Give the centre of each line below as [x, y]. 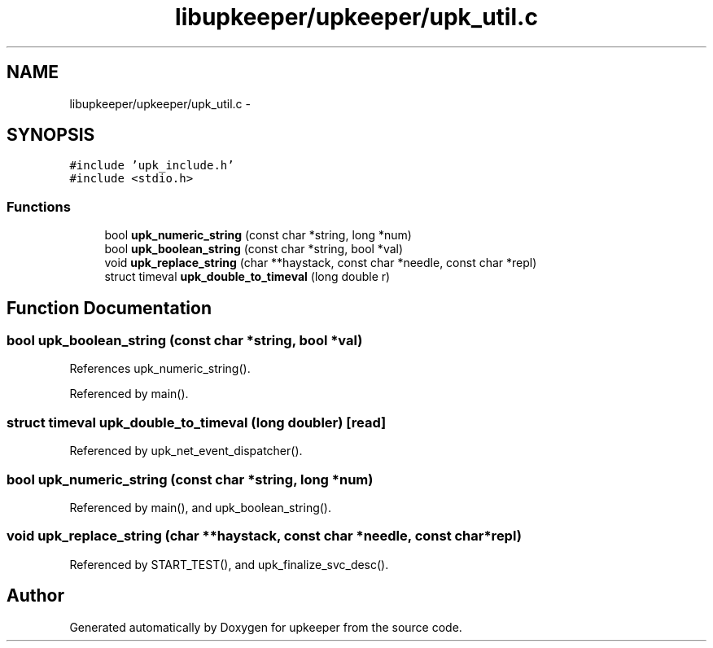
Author [35, 596]
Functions [39, 206]
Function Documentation [109, 308]
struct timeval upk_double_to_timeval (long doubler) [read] [197, 422]
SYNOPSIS [51, 135]
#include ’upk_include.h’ [152, 166]
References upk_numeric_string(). [160, 369]
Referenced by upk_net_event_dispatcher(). [186, 451]
